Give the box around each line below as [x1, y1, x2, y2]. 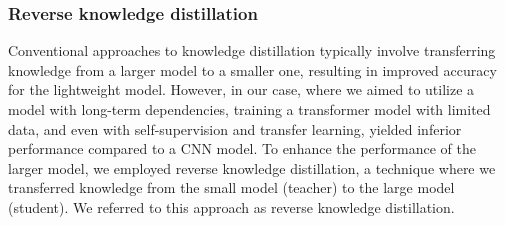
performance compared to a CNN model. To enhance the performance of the [8, 138, 477, 159]
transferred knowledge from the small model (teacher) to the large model [8, 177, 455, 198]
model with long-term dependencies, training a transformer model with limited [8, 99, 491, 119]
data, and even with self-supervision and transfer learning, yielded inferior [8, 118, 462, 139]
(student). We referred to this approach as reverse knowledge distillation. [8, 196, 455, 217]
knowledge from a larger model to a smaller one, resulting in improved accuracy [8, 59, 497, 80]
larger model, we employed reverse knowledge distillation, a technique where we [8, 157, 496, 178]
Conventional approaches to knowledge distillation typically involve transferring [8, 40, 496, 61]
